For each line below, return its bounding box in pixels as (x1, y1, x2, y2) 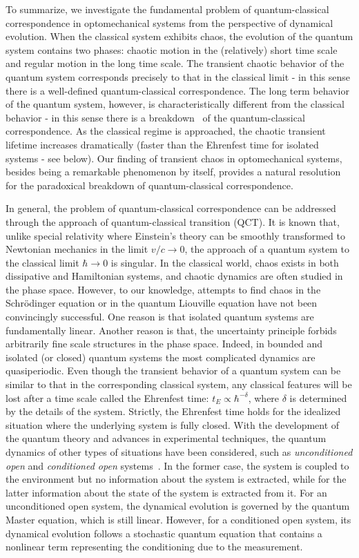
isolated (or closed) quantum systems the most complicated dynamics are (6, 349, 316, 364)
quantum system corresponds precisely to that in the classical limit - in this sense (6, 69, 350, 84)
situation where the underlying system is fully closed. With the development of (6, 417, 340, 432)
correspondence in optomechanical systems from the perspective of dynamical (6, 15, 333, 30)
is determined (289, 390, 347, 405)
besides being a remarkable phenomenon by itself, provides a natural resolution (6, 164, 341, 179)
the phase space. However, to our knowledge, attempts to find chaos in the (6, 282, 321, 296)
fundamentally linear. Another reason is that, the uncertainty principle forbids (6, 323, 337, 337)
